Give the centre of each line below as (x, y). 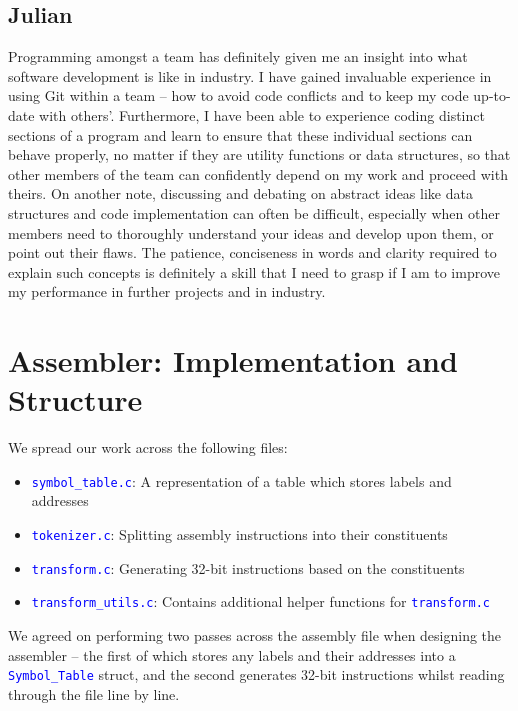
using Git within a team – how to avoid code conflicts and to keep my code (238, 95)
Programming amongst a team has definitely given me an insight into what (238, 56)
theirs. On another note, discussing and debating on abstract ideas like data (240, 193)
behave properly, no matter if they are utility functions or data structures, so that (259, 154)
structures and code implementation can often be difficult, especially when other (254, 212)
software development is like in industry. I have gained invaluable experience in (250, 75)
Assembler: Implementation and (233, 360)
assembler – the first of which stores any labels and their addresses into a (232, 654)
